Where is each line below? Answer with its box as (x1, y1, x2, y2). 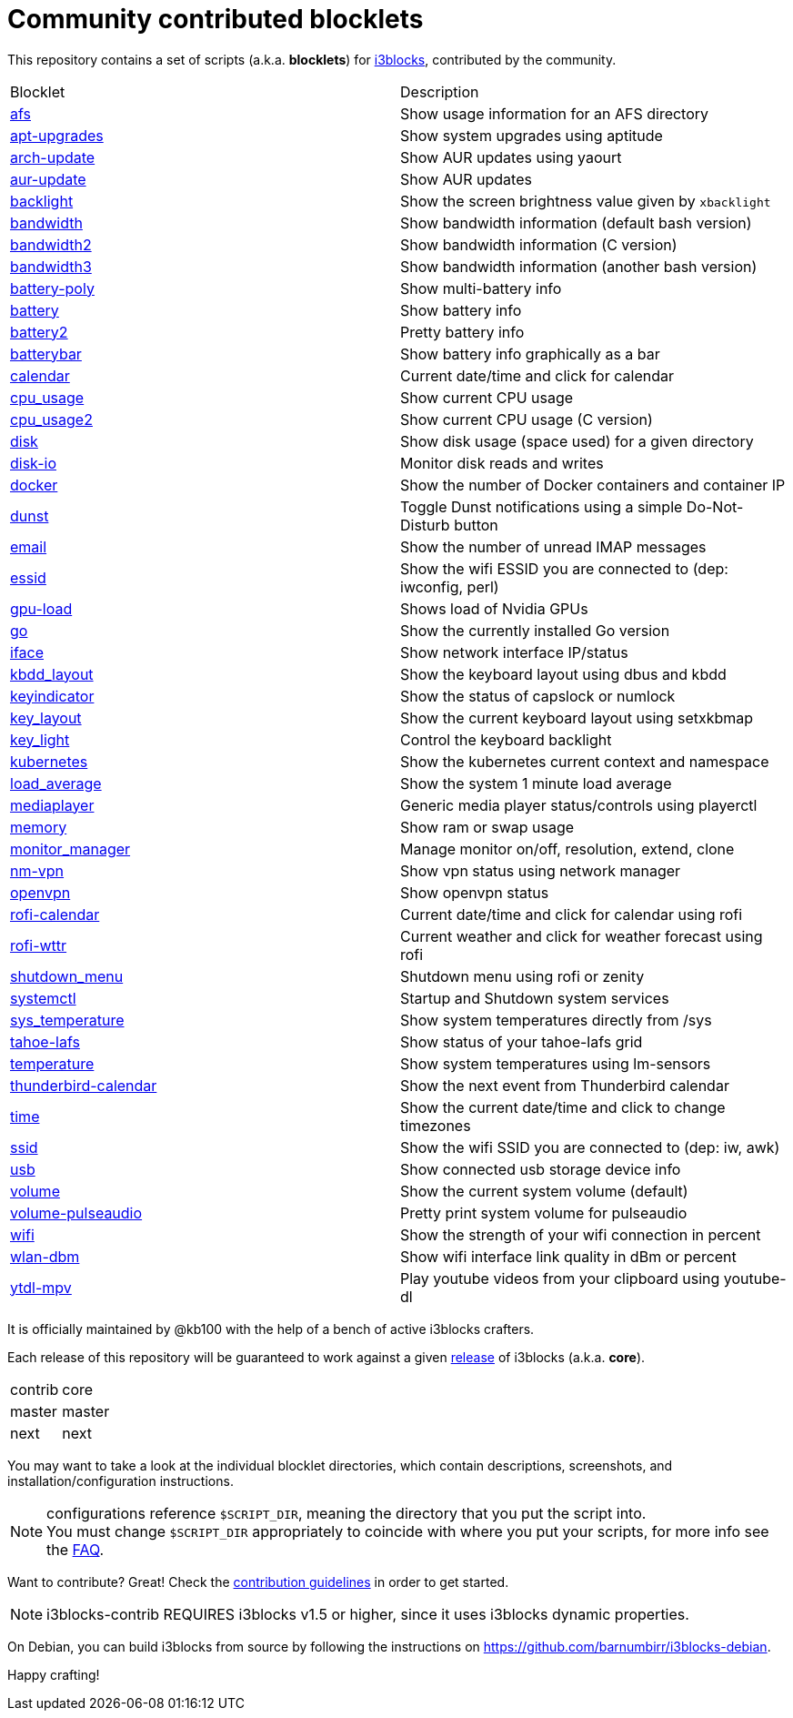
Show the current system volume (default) (400, 1181, 688, 1200)
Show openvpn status (400, 883, 549, 902)
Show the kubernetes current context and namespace (400, 752, 769, 771)
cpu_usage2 (10, 409, 93, 429)
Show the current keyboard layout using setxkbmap (400, 708, 754, 727)
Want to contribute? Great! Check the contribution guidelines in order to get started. (7, 1573, 509, 1590)
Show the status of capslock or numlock (400, 686, 676, 705)
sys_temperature (10, 1010, 125, 1029)
